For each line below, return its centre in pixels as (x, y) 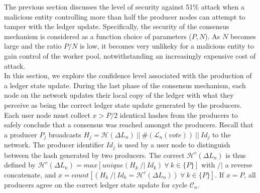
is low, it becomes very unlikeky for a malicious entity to (167, 46)
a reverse (239, 165)
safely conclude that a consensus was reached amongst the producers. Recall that (129, 125)
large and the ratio (33, 46)
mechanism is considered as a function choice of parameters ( (98, 36)
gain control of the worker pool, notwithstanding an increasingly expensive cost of (130, 55)
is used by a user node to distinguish (174, 145)
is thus (236, 155)
